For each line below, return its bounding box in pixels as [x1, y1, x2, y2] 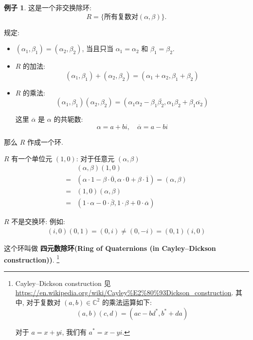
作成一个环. [27, 136, 63, 147]
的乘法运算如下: [102, 297, 152, 307]
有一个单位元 [11, 153, 53, 163]
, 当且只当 [82, 43, 113, 54]
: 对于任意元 [76, 153, 115, 163]
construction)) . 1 [4, 253, 60, 264]
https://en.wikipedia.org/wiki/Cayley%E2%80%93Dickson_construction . [15, 287, 234, 298]
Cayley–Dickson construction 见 [15, 278, 111, 288]
